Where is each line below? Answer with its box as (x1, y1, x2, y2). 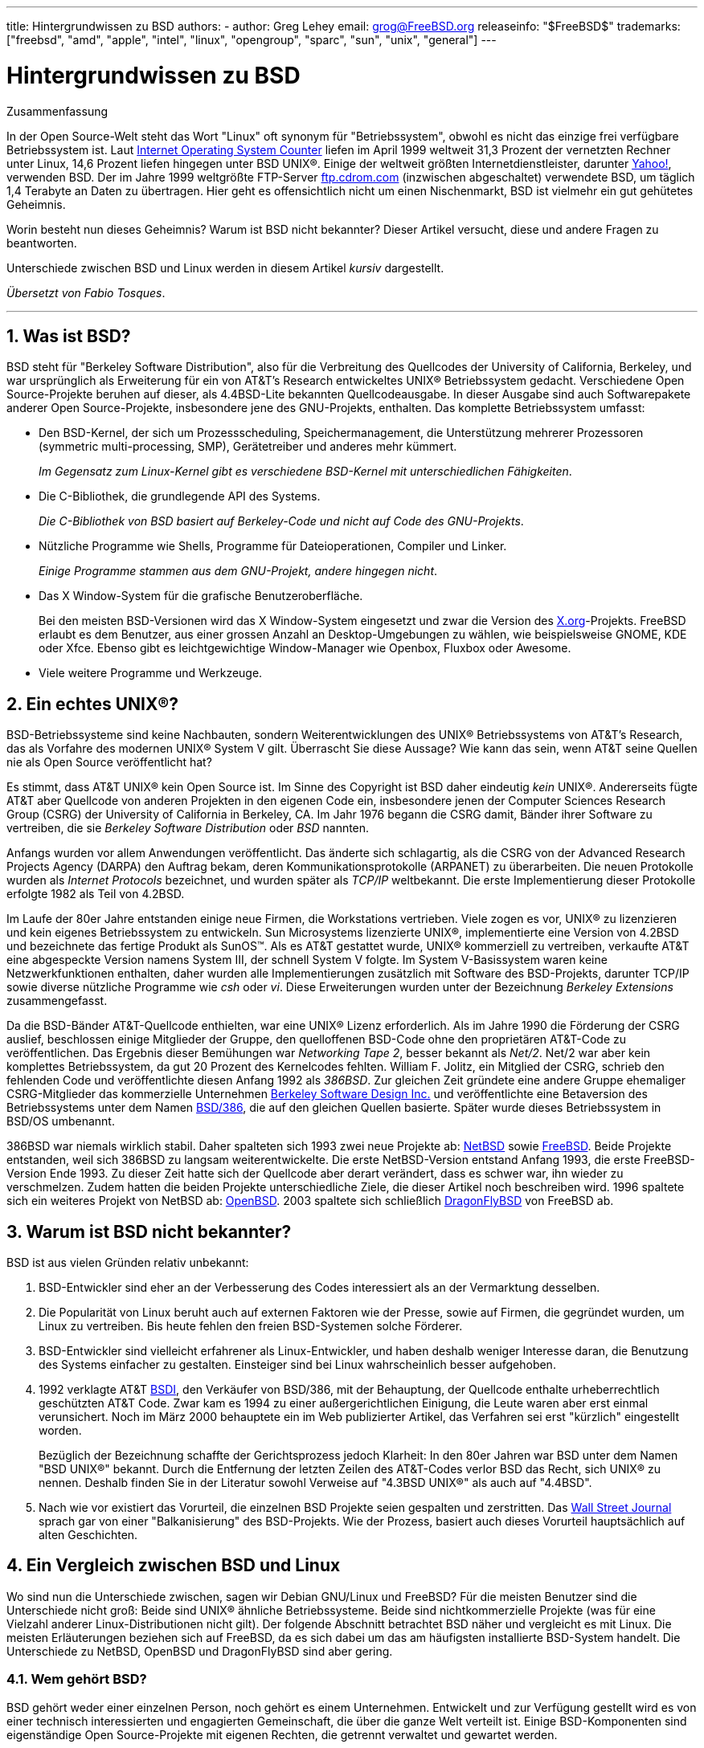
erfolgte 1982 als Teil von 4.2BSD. (6, 887, 185, 901)
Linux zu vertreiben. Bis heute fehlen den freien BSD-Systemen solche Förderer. (39, 1319, 463, 1333)
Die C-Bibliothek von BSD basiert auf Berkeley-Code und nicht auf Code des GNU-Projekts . (39, 514, 524, 529)
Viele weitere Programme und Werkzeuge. (39, 666, 263, 680)
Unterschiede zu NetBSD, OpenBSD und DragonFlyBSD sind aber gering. (6, 1644, 393, 1658)
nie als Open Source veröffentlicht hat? (6, 755, 212, 770)
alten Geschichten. (39, 1528, 138, 1542)
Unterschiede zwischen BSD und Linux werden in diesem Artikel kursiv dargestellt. (6, 260, 444, 275)
